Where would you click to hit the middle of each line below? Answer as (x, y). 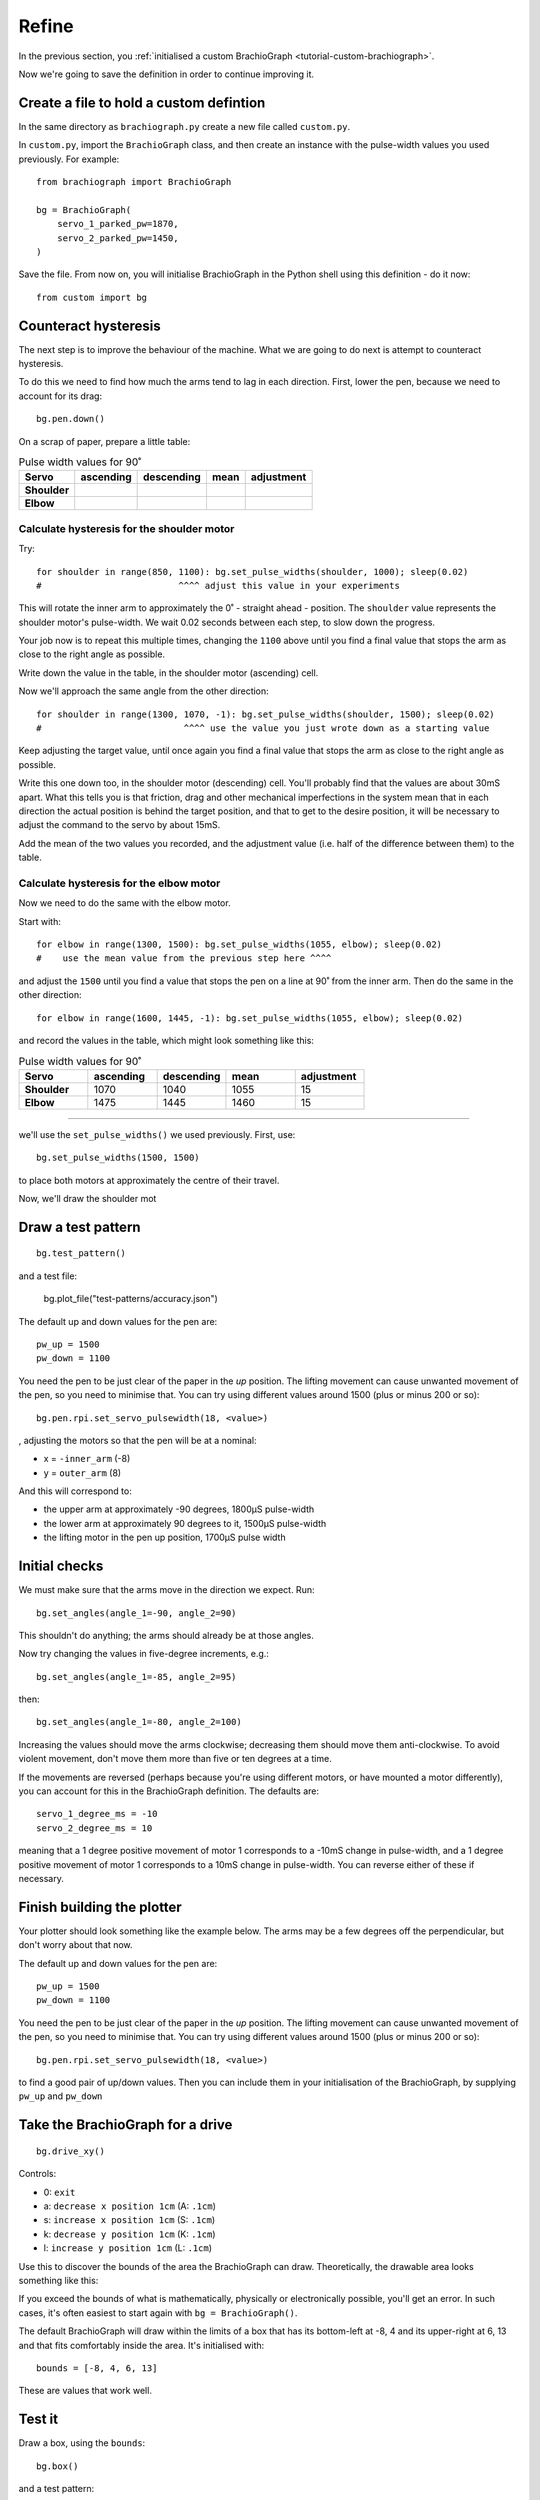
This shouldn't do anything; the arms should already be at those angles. (166, 1635)
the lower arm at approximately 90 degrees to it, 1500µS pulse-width (185, 1523)
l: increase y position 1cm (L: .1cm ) (128, 2248)
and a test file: (48, 1276)
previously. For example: (69, 159)
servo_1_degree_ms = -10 (97, 1814)
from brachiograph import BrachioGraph (134, 182)
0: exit (59, 2192)
